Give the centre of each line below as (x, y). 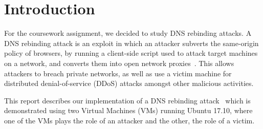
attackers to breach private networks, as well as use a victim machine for (118, 73)
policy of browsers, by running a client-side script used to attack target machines (131, 53)
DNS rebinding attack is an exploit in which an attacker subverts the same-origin (131, 43)
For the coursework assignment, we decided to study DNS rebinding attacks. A (128, 33)
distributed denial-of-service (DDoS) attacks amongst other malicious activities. (129, 83)
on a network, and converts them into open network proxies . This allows (119, 63)
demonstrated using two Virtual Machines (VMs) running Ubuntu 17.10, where (128, 110)
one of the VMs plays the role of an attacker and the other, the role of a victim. (129, 120)
